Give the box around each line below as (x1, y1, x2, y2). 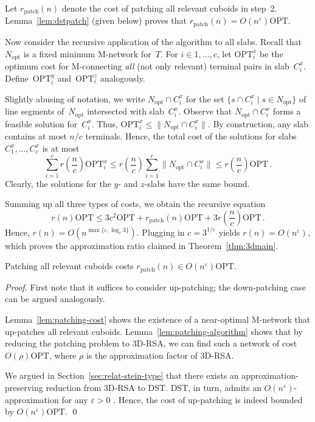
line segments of (5, 105, 64, 118)
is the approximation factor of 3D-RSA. (86, 348, 234, 361)
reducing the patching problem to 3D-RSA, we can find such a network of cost (5, 337, 297, 350)
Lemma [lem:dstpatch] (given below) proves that (5, 14, 187, 27)
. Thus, (91, 117, 118, 130)
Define (5, 71, 29, 84)
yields (218, 225, 240, 238)
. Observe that (178, 105, 232, 118)
